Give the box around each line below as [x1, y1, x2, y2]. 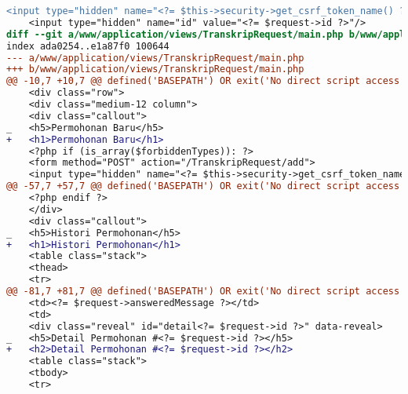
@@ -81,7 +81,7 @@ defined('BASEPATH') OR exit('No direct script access [6, 286, 400, 297]
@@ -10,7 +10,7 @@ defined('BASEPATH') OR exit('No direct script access [6, 75, 400, 87]
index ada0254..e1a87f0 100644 [6, 40, 169, 52]
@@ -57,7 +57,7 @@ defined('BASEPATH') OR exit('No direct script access [6, 181, 400, 192]
